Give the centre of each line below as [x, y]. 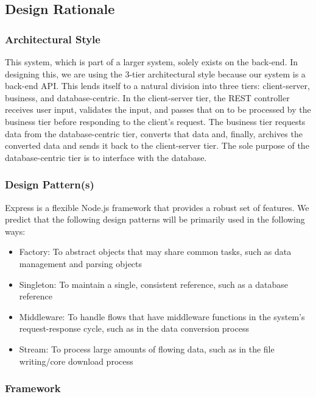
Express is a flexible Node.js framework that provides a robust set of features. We [157, 207]
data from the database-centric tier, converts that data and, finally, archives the [154, 133]
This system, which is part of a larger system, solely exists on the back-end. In [152, 62]
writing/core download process [76, 361]
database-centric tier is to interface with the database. [106, 157]
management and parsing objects [81, 263]
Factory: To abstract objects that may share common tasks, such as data [155, 252]
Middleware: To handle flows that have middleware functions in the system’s [162, 316]
